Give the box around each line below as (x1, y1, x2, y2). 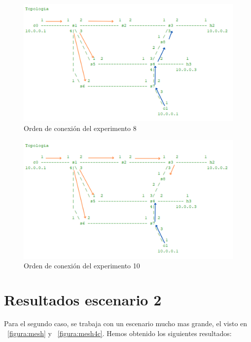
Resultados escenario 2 (4, 289, 162, 309)
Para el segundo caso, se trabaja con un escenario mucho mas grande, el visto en (4, 318, 248, 328)
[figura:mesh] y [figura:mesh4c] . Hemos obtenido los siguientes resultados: (7, 328, 232, 338)
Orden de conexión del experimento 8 (24, 123, 137, 133)
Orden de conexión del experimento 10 (24, 260, 140, 271)
